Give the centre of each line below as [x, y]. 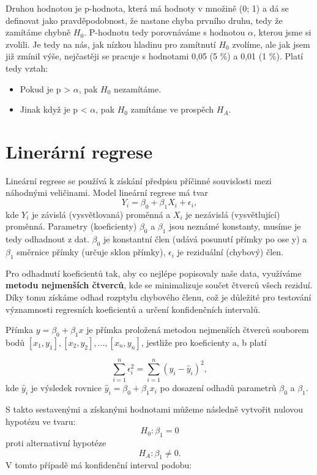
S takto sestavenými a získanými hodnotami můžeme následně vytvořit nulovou [155, 409]
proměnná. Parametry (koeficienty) [71, 226]
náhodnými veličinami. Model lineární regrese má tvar [107, 193]
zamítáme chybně [38, 32]
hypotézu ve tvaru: [41, 421]
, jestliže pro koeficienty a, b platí [204, 342]
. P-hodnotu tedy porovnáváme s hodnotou [165, 32]
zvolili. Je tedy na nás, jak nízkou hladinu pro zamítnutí [111, 44]
